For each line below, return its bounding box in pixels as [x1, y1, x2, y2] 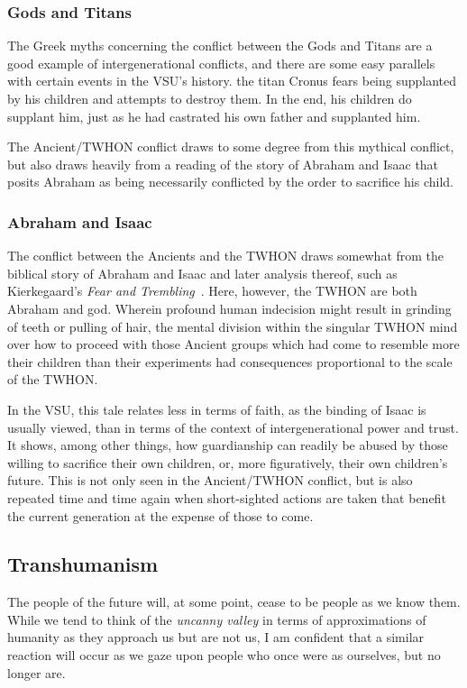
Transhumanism [7, 550, 159, 578]
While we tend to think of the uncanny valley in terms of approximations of [7, 610, 426, 628]
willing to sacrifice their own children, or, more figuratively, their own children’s [7, 453, 448, 472]
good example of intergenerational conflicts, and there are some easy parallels [7, 53, 435, 72]
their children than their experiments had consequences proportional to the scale [7, 352, 453, 371]
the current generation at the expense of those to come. [7, 506, 314, 525]
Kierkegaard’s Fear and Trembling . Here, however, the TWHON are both [7, 281, 417, 300]
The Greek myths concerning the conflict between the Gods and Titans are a [7, 36, 433, 55]
